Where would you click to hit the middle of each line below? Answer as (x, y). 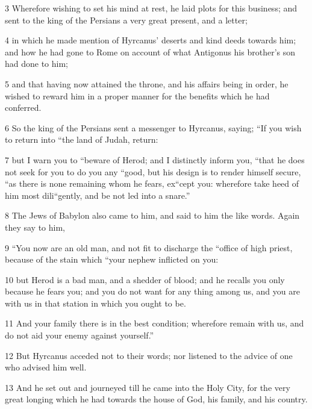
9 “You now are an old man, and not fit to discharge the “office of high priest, (149, 247)
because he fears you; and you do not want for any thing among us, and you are (152, 291)
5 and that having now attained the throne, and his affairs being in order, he (147, 83)
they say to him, (35, 227)
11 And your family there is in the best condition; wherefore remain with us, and (154, 323)
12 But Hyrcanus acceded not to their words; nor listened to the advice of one (149, 355)
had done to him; (37, 64)
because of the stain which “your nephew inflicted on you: (112, 259)
